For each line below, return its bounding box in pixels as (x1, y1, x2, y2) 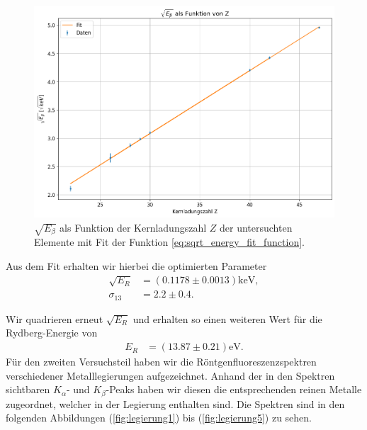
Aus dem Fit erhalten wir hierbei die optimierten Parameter (6, 258, 267, 273)
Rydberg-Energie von (6, 325, 98, 340)
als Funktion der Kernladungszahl (60, 220, 207, 234)
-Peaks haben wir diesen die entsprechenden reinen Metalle (106, 382, 362, 397)
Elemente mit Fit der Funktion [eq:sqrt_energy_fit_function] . (34, 234, 305, 249)
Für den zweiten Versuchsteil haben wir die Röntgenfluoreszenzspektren (6, 354, 317, 369)
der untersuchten (219, 220, 293, 234)
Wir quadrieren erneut (6, 311, 103, 326)
